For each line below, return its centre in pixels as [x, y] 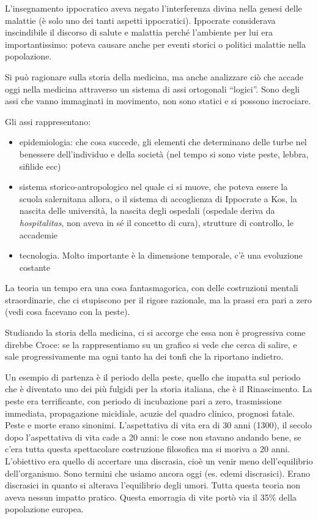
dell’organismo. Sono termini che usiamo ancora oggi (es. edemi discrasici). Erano [157, 473]
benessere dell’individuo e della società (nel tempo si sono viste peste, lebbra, [164, 153]
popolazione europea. [44, 509]
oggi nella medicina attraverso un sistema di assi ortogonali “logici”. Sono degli [152, 89]
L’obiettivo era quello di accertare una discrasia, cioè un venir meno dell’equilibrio [159, 461]
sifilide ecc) [40, 166]
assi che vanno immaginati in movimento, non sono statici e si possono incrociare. [158, 101]
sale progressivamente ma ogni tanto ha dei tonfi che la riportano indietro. [144, 356]
